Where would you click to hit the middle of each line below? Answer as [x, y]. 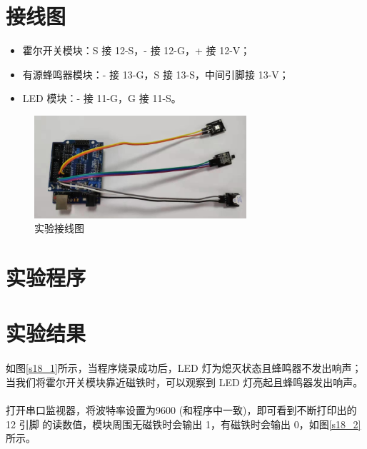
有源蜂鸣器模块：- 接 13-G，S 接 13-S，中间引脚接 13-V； [156, 74]
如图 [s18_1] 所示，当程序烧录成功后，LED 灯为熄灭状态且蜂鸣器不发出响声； [184, 368]
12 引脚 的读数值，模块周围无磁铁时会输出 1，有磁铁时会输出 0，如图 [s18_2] [183, 424]
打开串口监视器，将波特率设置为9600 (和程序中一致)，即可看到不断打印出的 [181, 409]
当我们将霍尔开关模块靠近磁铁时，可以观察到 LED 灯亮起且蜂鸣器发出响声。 [185, 382]
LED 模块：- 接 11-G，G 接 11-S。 [102, 98]
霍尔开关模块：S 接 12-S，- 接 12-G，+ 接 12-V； [136, 50]
